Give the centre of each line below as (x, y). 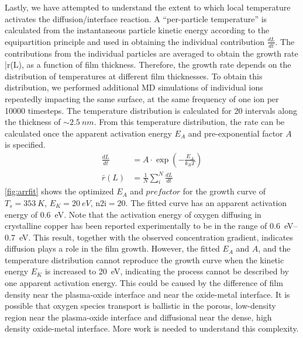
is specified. (25, 144)
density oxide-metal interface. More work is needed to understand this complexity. (152, 328)
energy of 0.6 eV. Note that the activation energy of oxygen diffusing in (133, 214)
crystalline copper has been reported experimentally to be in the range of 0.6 (142, 226)
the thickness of (33, 122)
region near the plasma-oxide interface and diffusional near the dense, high (138, 317)
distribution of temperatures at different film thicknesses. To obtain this (134, 76)
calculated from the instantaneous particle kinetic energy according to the (137, 30)
